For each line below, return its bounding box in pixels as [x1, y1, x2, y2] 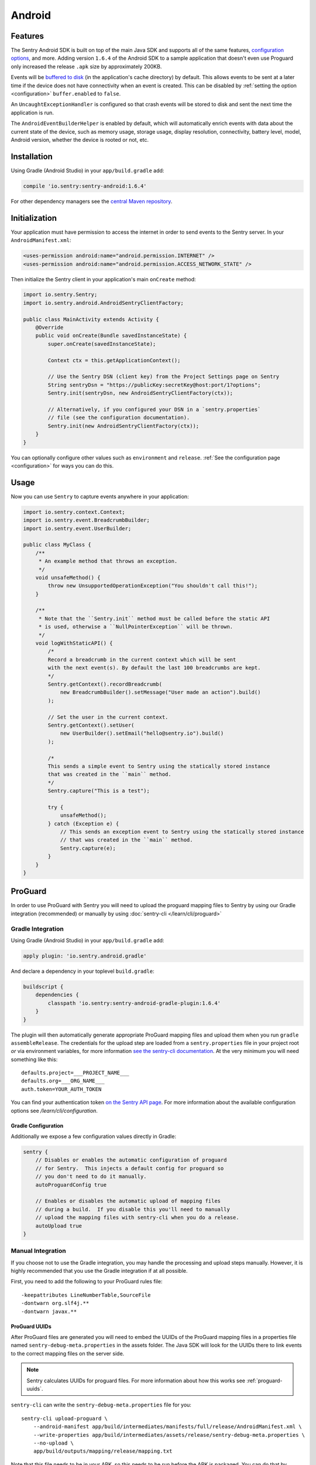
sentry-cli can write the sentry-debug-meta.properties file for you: [11, 1401, 191, 1409]
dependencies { [35, 992, 79, 999]
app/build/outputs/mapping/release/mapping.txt [33, 1448, 173, 1454]
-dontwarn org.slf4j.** [21, 1300, 90, 1307]
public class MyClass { [23, 541, 92, 548]
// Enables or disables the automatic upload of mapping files [35, 1198, 221, 1204]
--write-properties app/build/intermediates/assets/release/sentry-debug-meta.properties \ [33, 1432, 305, 1438]
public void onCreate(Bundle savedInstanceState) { [35, 332, 187, 339]
